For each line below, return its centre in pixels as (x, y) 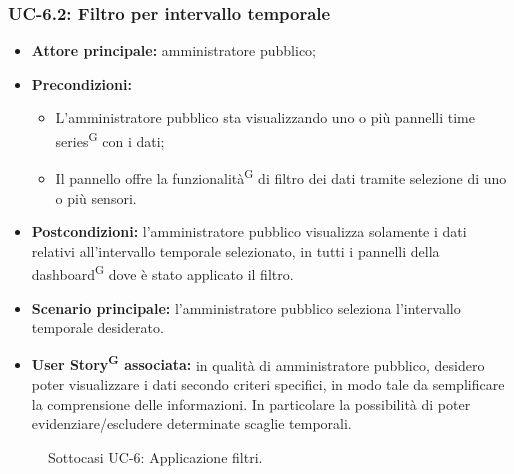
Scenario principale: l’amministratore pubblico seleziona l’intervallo (246, 307)
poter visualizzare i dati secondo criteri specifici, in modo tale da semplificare (268, 383)
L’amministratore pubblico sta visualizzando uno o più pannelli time (265, 117)
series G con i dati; (110, 139)
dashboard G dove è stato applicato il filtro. (162, 272)
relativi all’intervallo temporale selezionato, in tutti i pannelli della (235, 250)
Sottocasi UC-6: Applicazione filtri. (155, 456)
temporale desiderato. (97, 327)
